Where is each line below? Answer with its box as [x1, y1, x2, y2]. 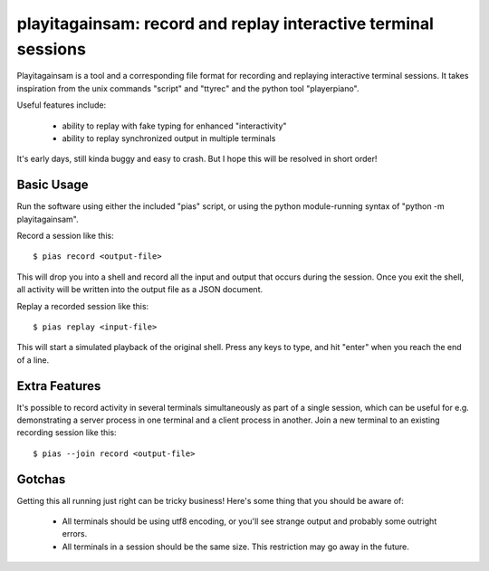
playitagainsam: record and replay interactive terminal [16, 14, 435, 33]
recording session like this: [16, 427, 117, 438]
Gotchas [16, 471, 66, 487]
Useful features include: [16, 100, 107, 110]
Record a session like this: [16, 230, 114, 241]
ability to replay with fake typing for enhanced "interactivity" [62, 120, 287, 131]
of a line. [16, 354, 50, 366]
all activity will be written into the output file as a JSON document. [16, 284, 263, 295]
